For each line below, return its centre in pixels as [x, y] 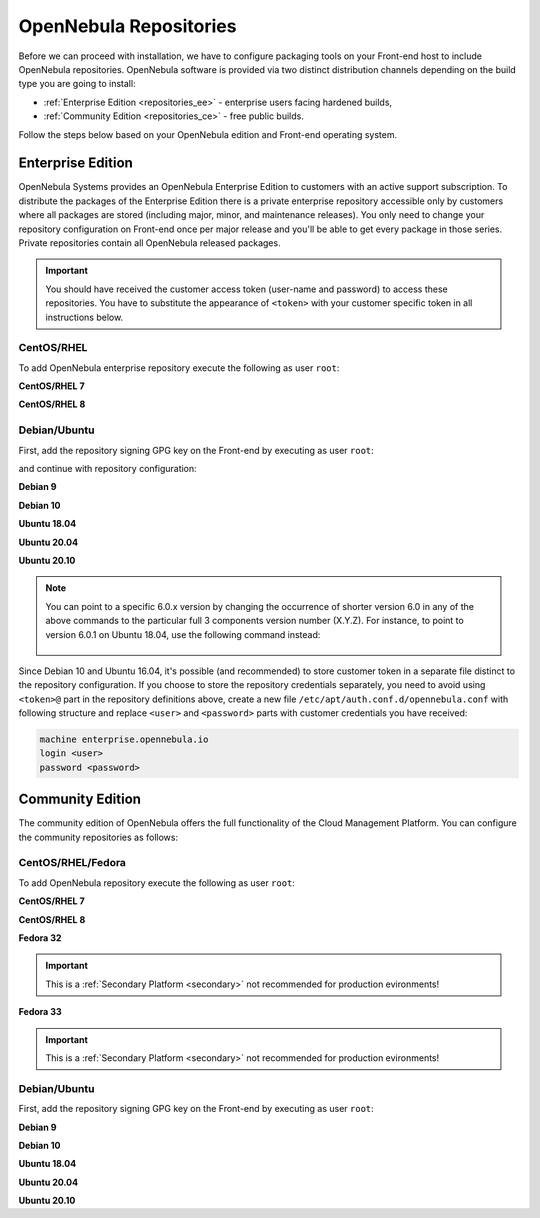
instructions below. [84, 317]
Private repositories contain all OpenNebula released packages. [149, 242]
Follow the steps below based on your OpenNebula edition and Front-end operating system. [208, 134]
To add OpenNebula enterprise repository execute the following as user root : [179, 367]
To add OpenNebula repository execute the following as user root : [156, 882]
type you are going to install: [77, 84]
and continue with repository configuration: [107, 468]
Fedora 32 [40, 938]
